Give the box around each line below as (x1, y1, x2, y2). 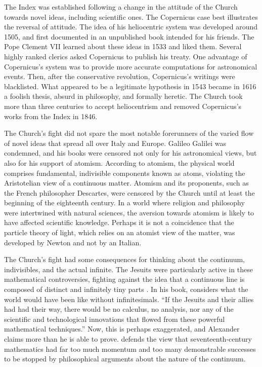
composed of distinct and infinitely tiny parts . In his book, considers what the (4, 284, 248, 295)
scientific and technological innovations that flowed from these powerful (4, 313, 225, 324)
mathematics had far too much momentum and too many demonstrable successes (4, 343, 256, 354)
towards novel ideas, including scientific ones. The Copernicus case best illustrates (4, 11, 258, 22)
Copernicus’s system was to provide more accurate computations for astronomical (4, 61, 257, 71)
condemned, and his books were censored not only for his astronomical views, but (4, 148, 257, 158)
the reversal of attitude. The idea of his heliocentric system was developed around (4, 21, 258, 32)
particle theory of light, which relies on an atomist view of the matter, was (4, 227, 235, 238)
